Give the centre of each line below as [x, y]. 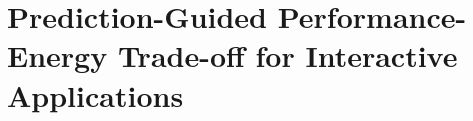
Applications [95, 94]
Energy [57, 55]
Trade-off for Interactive [287, 55]
